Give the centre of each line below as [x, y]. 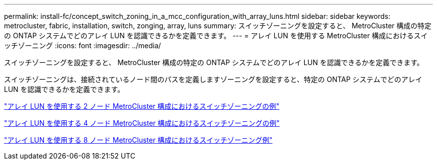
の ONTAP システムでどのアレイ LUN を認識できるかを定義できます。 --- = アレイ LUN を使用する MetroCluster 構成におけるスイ [216, 36]
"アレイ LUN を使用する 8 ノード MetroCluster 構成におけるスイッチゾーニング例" [138, 140]
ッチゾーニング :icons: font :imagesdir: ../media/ [83, 45]
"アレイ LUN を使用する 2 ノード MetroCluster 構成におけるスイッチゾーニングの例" [142, 106]
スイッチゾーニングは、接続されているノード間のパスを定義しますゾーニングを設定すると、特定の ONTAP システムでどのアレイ [213, 79]
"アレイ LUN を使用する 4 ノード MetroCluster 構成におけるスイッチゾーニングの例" [142, 123]
